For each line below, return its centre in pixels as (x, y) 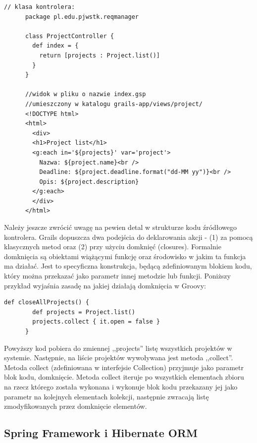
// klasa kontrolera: (40, 7)
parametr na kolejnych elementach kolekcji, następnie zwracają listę (106, 396)
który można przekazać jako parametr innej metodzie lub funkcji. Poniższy (117, 276)
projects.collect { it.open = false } (96, 322)
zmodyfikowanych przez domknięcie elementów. (76, 406)
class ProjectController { (69, 36)
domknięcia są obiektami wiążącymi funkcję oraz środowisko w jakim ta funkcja (125, 256)
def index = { (55, 46)
